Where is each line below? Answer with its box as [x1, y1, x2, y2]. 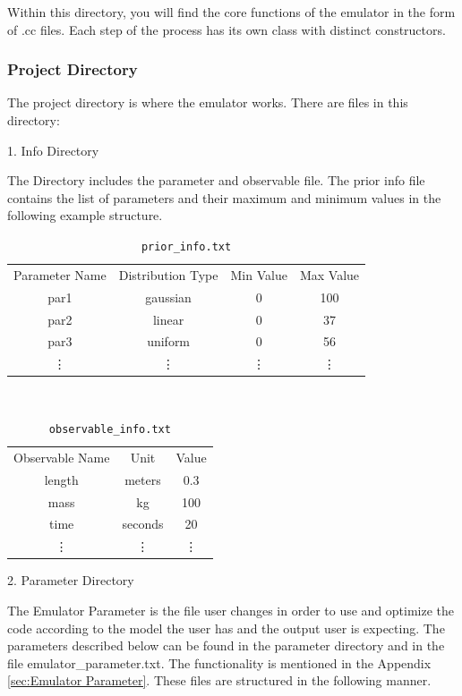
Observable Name [13, 447, 110, 466]
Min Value [230, 265, 287, 284]
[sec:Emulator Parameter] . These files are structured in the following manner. [7, 671, 432, 690]
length [44, 470, 79, 488]
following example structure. [7, 206, 163, 225]
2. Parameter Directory [7, 571, 134, 590]
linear [152, 310, 184, 328]
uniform [147, 332, 191, 351]
